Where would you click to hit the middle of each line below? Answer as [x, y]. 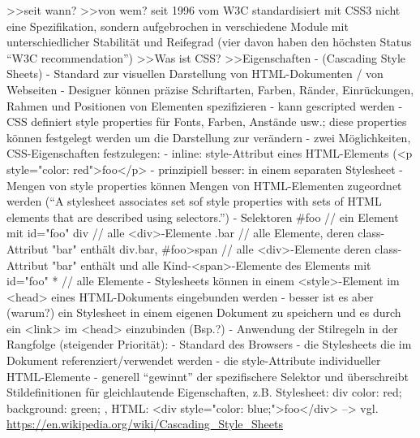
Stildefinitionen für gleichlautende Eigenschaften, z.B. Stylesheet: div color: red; [204, 392]
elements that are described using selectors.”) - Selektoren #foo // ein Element [203, 217]
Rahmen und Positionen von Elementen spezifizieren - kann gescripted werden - [205, 105]
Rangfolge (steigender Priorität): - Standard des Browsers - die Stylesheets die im [209, 344]
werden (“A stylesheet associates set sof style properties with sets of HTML [194, 201]
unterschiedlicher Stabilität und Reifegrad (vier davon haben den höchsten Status [209, 42]
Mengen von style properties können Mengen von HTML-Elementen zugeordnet [204, 185]
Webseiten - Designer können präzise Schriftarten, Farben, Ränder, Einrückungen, [210, 89]
